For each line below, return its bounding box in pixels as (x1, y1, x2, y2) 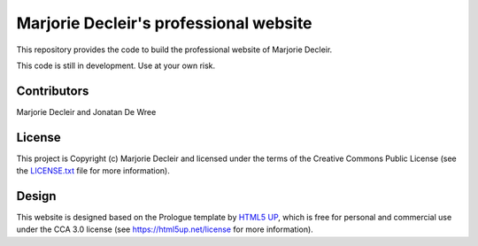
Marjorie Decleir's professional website (16, 13, 313, 33)
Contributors (16, 83, 89, 98)
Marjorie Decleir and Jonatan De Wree (16, 106, 157, 117)
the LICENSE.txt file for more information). (16, 165, 170, 176)
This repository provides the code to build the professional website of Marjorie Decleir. (16, 44, 333, 55)
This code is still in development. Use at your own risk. (16, 60, 216, 71)
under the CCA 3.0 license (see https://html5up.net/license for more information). (16, 224, 313, 234)
